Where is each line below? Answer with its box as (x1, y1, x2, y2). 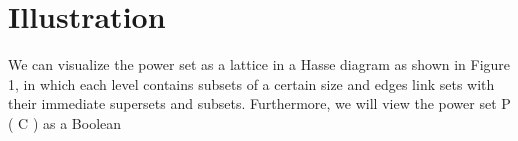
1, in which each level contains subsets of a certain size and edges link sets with (8, 73, 495, 94)
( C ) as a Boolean (8, 112, 122, 133)
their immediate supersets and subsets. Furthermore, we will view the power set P (8, 93, 511, 114)
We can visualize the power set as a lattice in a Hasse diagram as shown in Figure (8, 54, 511, 75)
